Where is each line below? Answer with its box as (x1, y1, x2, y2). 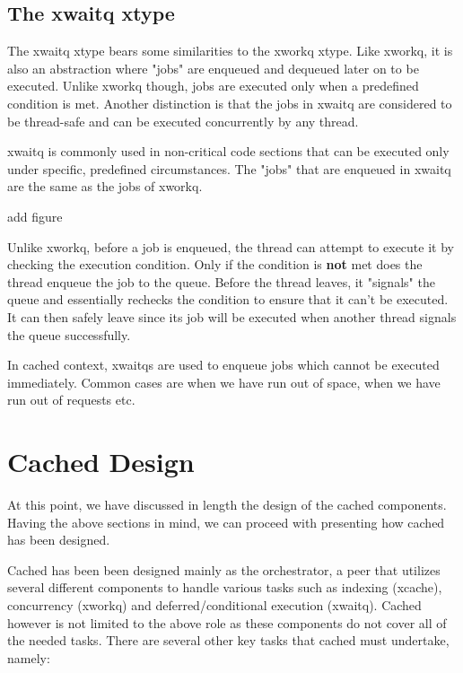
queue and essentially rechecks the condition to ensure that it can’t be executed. (7, 290, 449, 309)
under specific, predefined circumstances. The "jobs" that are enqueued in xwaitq (7, 159, 451, 178)
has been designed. (7, 530, 110, 549)
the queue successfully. (7, 325, 131, 344)
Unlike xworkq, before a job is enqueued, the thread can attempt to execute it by (7, 237, 454, 256)
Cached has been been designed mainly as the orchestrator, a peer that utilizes (7, 560, 441, 579)
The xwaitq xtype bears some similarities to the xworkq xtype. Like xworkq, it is (7, 41, 453, 60)
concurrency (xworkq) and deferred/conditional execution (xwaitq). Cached (7, 595, 422, 614)
